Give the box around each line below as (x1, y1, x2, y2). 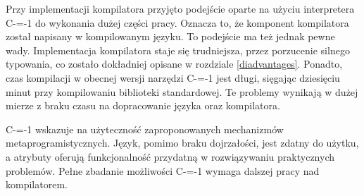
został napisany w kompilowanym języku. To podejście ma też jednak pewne (6, 29, 335, 44)
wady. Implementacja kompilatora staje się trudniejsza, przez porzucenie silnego (6, 42, 350, 57)
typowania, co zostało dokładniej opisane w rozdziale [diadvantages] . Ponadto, (6, 56, 343, 71)
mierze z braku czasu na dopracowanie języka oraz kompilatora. (6, 98, 280, 113)
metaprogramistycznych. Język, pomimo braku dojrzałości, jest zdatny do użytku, (6, 135, 359, 150)
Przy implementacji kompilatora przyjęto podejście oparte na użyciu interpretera (6, 1, 355, 16)
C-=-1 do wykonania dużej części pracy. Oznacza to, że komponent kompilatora (6, 15, 349, 30)
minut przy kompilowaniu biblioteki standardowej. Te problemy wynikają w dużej (6, 84, 358, 99)
